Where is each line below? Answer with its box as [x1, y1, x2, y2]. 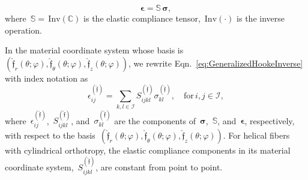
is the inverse [237, 12, 285, 24]
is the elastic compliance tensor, [83, 12, 201, 24]
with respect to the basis [5, 128, 95, 141]
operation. [5, 23, 42, 36]
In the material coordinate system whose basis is [5, 44, 184, 56]
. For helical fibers [223, 128, 290, 141]
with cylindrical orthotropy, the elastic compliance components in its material [5, 143, 291, 156]
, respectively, [244, 114, 295, 127]
